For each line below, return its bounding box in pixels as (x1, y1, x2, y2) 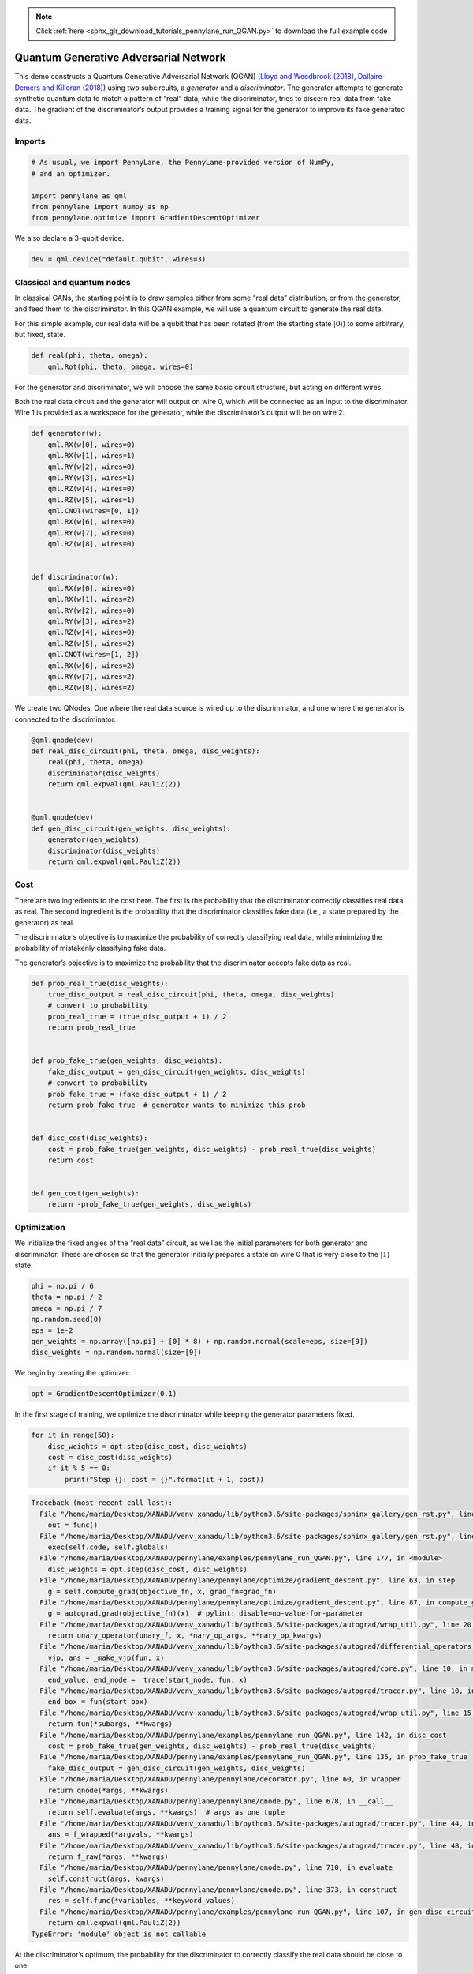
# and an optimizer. (31, 169, 110, 178)
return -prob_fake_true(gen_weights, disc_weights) (47, 1200, 252, 1209)
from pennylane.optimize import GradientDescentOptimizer (31, 213, 260, 223)
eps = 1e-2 (31, 1326, 73, 1334)
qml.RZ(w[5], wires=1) (47, 495, 136, 505)
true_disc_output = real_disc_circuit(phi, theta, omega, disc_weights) (47, 990, 335, 999)
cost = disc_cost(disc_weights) (47, 1453, 173, 1462)
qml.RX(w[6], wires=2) (47, 661, 136, 670)
